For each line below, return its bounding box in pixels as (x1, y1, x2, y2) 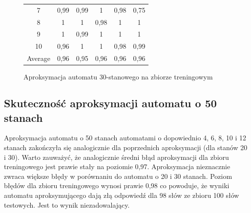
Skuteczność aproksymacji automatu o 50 (4, 96, 217, 111)
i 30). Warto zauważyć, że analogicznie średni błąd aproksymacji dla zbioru (4, 152, 229, 162)
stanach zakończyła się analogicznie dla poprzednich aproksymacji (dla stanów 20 (4, 142, 248, 152)
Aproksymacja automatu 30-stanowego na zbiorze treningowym (23, 72, 213, 82)
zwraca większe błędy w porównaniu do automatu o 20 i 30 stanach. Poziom (4, 171, 232, 181)
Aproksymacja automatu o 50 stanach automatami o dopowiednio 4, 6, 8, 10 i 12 (4, 133, 247, 143)
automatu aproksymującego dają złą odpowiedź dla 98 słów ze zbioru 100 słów (4, 190, 239, 200)
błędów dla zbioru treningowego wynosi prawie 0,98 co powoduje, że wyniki (4, 180, 230, 191)
